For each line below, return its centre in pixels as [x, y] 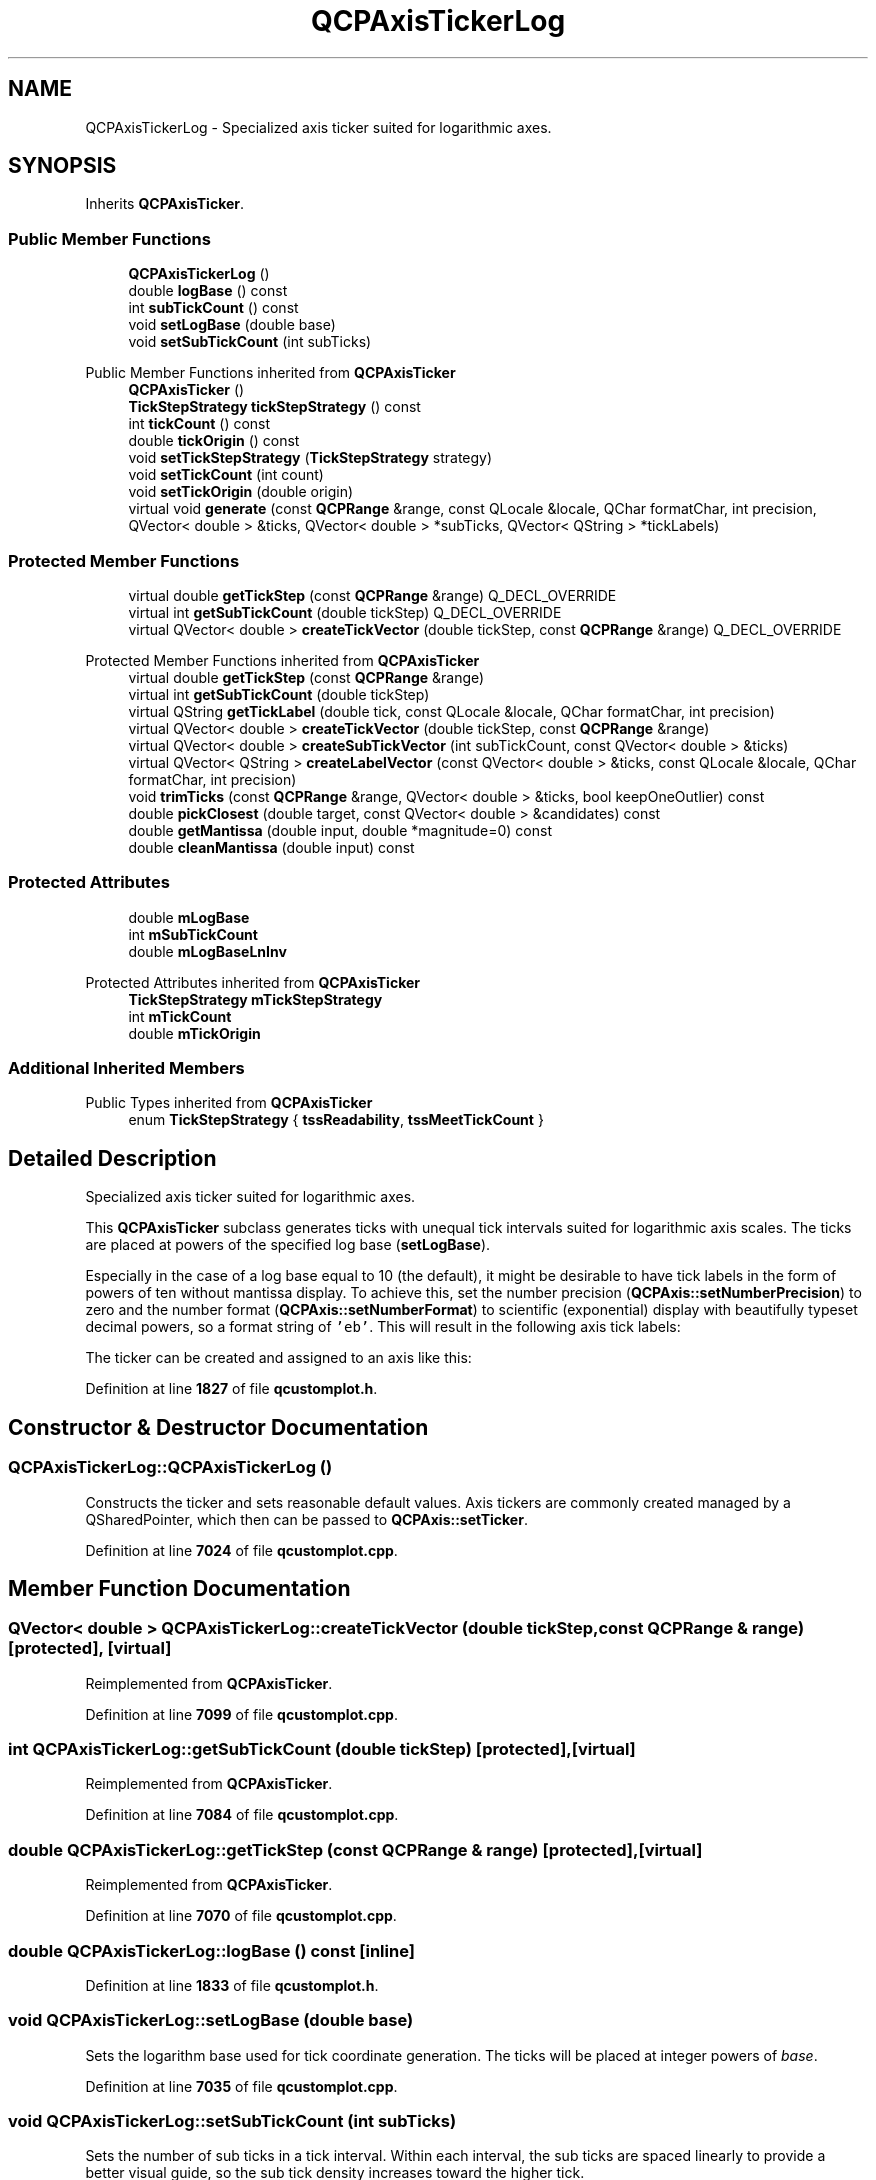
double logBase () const [208, 291]
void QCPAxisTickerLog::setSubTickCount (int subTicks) [232, 2121]
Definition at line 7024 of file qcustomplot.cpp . [241, 1550]
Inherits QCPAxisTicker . [165, 204]
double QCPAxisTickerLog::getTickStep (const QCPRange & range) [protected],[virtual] [355, 1849]
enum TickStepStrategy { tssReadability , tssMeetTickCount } [336, 1120]
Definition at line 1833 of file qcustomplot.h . [232, 1985]
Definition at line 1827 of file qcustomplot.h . [231, 1389]
